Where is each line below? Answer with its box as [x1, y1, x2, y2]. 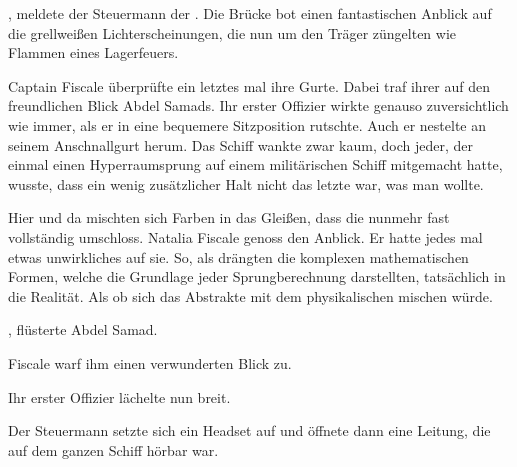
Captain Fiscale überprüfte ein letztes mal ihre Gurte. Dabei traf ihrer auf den [8, 75, 491, 96]
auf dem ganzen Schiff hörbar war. [8, 439, 219, 460]
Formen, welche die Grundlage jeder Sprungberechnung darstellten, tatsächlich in [8, 266, 506, 287]
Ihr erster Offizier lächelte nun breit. [8, 386, 231, 407]
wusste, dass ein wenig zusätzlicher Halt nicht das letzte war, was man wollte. [8, 173, 484, 194]
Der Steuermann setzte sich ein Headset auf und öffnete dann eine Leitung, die [8, 420, 491, 441]
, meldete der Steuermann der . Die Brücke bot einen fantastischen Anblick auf [8, 3, 492, 23]
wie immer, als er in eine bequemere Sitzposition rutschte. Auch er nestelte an [8, 114, 487, 135]
